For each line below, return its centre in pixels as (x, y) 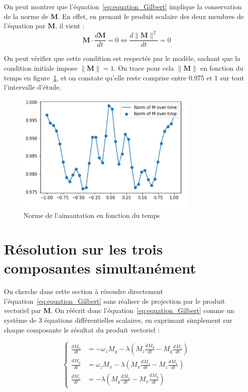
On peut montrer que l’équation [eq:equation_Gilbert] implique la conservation (123, 6)
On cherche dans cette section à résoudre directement (84, 291)
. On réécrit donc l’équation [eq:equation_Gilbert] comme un (143, 310)
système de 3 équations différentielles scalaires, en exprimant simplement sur (118, 320)
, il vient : (70, 26)
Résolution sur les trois (83, 249)
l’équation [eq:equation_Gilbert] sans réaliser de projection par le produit (114, 301)
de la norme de (26, 16)
